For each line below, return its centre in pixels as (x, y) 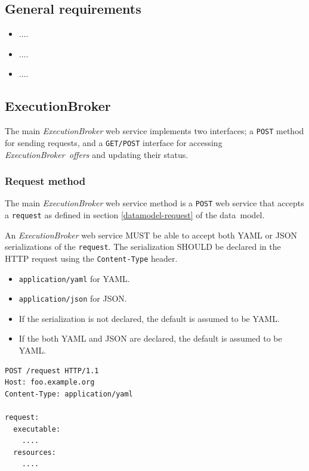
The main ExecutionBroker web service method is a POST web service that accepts (154, 203)
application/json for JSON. (73, 298)
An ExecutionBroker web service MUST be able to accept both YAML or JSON (151, 235)
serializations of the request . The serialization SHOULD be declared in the (143, 247)
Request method (45, 181)
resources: (35, 452)
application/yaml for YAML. (74, 278)
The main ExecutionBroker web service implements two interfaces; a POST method (154, 131)
